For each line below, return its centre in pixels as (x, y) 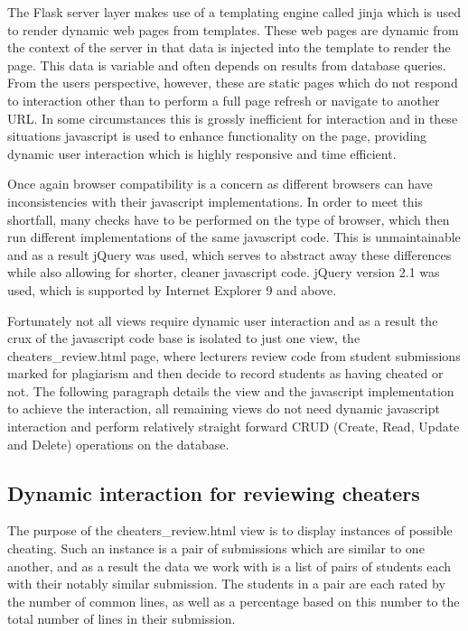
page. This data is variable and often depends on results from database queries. (227, 65)
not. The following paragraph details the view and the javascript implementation (231, 390)
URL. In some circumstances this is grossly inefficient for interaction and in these (233, 118)
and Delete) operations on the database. (118, 444)
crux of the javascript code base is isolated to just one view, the (184, 338)
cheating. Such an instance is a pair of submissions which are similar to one (216, 548)
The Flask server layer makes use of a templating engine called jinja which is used (234, 12)
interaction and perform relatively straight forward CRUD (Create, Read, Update (234, 427)
